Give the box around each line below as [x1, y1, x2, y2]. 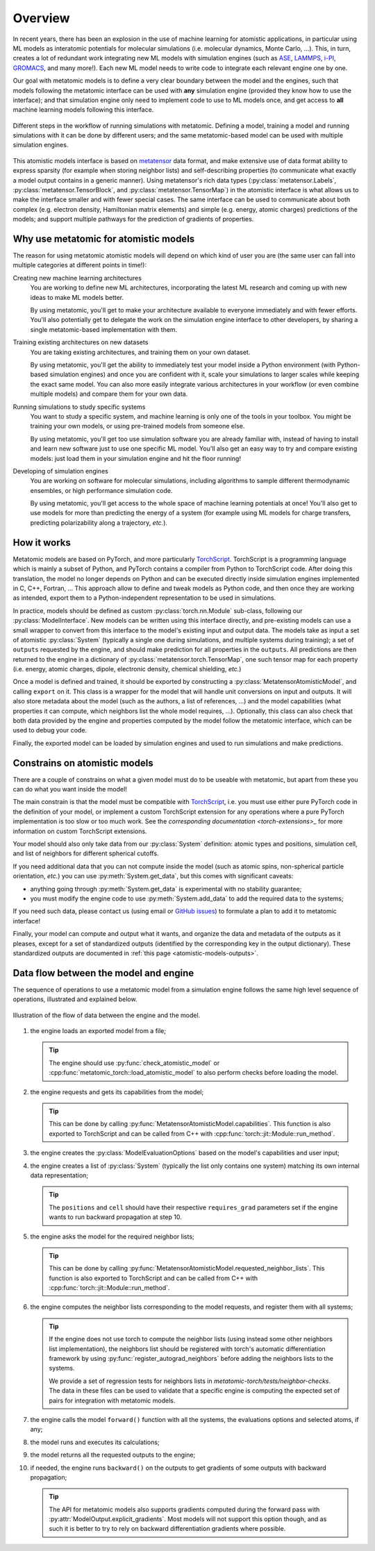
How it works [12, 537, 71, 548]
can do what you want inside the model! [12, 785, 128, 794]
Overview [12, 10, 70, 26]
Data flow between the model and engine [12, 967, 194, 979]
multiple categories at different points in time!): [12, 261, 147, 269]
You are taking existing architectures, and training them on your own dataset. [30, 348, 251, 356]
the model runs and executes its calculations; [30, 1438, 160, 1446]
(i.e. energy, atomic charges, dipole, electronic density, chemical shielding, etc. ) [12, 665, 242, 673]
